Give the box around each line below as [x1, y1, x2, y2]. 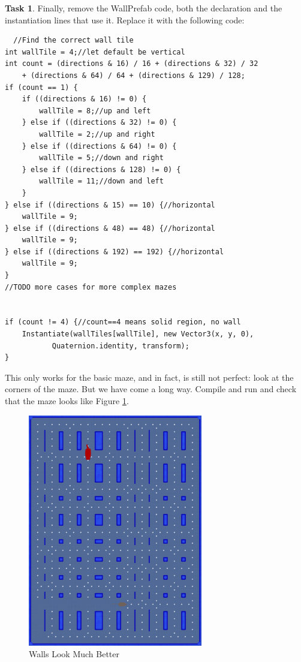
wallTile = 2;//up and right [39, 130, 155, 139]
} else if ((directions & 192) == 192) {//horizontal [5, 247, 224, 256]
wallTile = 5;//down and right [39, 154, 164, 163]
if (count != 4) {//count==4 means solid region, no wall [5, 318, 241, 327]
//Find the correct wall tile [13, 36, 134, 45]
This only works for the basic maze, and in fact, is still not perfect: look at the [5, 371, 294, 383]
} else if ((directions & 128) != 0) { [22, 165, 181, 174]
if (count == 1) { [5, 83, 78, 92]
